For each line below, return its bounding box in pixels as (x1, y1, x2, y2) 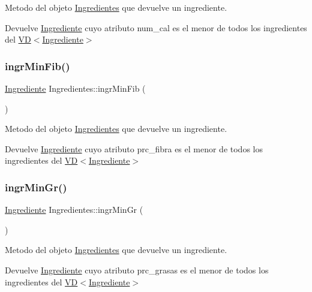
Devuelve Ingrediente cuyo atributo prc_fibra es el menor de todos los (5, 142, 263, 155)
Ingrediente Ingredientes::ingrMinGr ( (5, 203, 143, 216)
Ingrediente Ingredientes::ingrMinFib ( (5, 82, 146, 94)
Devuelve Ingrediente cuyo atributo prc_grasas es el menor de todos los (5, 263, 269, 276)
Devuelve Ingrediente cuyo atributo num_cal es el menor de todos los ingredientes (5, 21, 307, 34)
